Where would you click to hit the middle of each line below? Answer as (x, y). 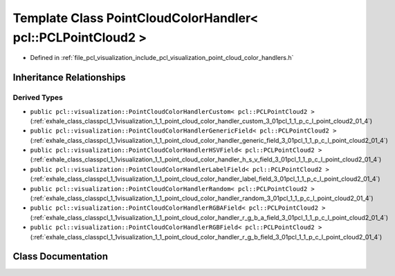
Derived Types (38, 98)
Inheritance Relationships (69, 78)
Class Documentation (61, 256)
